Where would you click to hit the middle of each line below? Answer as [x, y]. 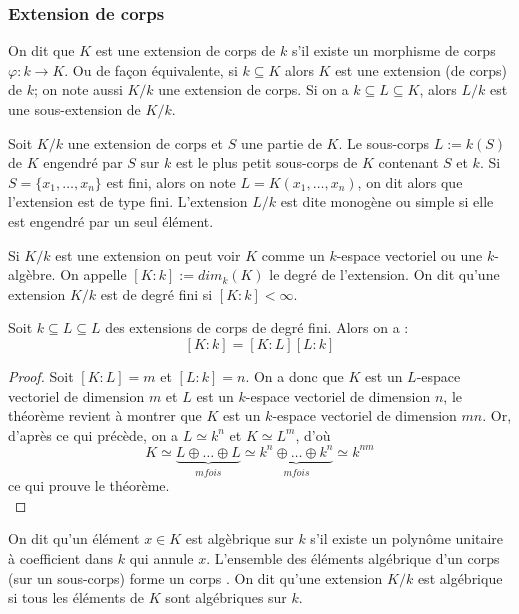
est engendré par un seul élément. [111, 220]
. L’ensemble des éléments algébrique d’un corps [353, 558]
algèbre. [32, 274]
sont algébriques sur [226, 597]
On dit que [41, 50]
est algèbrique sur [239, 538]
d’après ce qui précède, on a [93, 434]
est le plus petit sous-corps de [266, 162]
